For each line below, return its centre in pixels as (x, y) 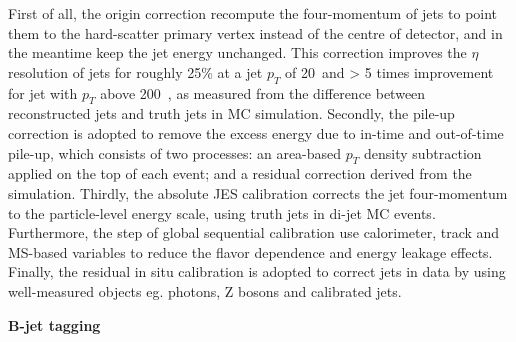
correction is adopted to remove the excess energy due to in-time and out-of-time (256, 132)
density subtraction (422, 152)
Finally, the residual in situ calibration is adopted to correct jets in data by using (257, 271)
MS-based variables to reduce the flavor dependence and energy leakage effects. (250, 251)
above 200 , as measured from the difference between (263, 92)
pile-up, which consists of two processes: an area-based (175, 152)
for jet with (43, 92)
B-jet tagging (54, 324)
